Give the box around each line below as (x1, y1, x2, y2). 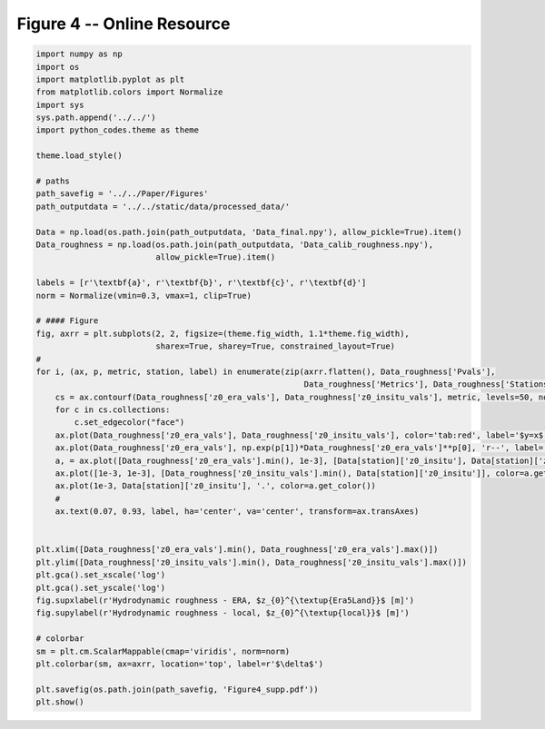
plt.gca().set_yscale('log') (35, 582, 166, 593)
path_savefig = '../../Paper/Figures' (35, 189, 209, 199)
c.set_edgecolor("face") (74, 418, 185, 428)
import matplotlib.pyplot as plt (35, 74, 185, 84)
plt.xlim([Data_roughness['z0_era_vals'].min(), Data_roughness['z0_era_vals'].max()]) (35, 545, 439, 555)
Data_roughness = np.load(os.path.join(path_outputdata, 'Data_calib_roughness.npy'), (35, 240, 434, 250)
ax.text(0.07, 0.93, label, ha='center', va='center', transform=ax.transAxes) (54, 507, 420, 517)
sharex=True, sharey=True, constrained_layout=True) (155, 341, 395, 351)
